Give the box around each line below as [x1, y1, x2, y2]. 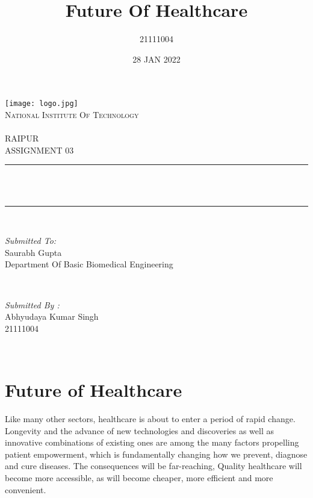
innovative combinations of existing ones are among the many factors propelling [5, 436, 299, 449]
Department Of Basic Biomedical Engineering [5, 258, 173, 270]
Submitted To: [5, 234, 57, 247]
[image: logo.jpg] [5, 99, 78, 108]
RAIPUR [5, 132, 39, 145]
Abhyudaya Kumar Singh [5, 310, 99, 323]
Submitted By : [5, 298, 60, 311]
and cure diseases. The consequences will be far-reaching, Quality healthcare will [5, 459, 302, 472]
